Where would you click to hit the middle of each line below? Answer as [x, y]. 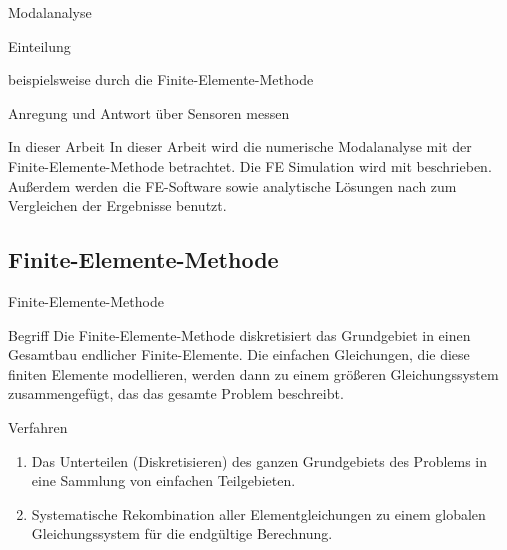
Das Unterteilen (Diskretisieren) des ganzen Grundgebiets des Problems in [259, 460]
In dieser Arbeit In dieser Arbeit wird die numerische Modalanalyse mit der [240, 146]
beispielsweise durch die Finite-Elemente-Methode [161, 79]
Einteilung [39, 45]
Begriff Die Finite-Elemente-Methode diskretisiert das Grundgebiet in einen [239, 334]
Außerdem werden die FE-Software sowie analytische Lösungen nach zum [232, 185]
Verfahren [38, 426]
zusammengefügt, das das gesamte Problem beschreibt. [176, 393]
